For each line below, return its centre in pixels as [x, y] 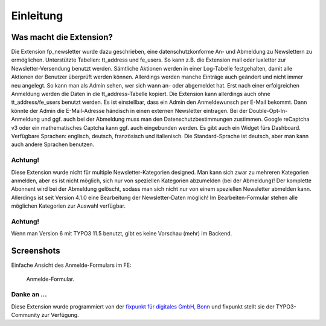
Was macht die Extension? [62, 37]
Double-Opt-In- [268, 110]
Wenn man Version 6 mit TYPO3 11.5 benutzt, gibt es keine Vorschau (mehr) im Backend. [122, 234]
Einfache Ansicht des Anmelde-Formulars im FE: [72, 265]
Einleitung [37, 16]
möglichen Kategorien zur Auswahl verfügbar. [69, 206]
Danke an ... [29, 295]
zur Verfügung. [60, 315]
